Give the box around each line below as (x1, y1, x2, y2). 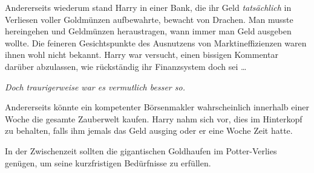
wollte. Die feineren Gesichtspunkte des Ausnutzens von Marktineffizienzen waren (5, 36, 307, 49)
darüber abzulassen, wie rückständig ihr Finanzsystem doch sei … (5, 60, 247, 72)
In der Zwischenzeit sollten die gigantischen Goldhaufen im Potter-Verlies (5, 144, 277, 157)
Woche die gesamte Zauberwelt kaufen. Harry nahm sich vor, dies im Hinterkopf (5, 112, 303, 125)
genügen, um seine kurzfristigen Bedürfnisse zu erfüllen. (5, 156, 211, 169)
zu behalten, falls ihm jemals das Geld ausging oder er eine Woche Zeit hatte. (5, 124, 293, 137)
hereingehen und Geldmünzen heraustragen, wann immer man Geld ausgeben (5, 25, 292, 37)
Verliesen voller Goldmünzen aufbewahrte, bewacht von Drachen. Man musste (5, 13, 293, 25)
